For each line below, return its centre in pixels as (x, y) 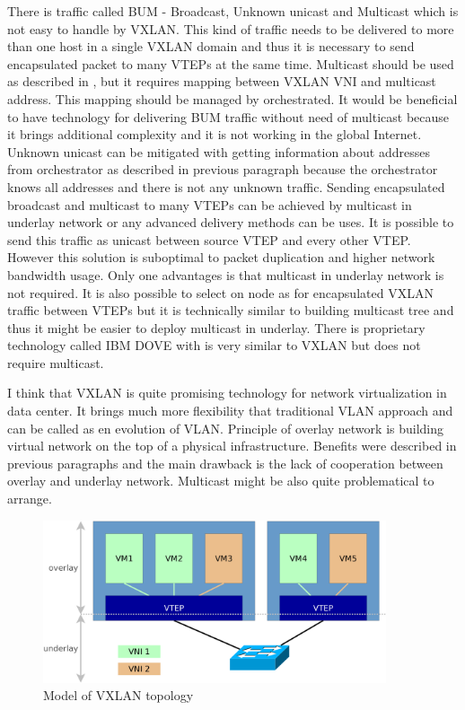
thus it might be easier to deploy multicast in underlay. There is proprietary (216, 327)
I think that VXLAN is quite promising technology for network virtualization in (227, 393)
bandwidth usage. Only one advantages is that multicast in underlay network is (226, 274)
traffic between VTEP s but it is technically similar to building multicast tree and (231, 310)
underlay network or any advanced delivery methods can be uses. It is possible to (231, 222)
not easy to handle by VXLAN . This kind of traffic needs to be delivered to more (231, 28)
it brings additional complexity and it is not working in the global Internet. (215, 134)
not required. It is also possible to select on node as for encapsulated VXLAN (220, 292)
